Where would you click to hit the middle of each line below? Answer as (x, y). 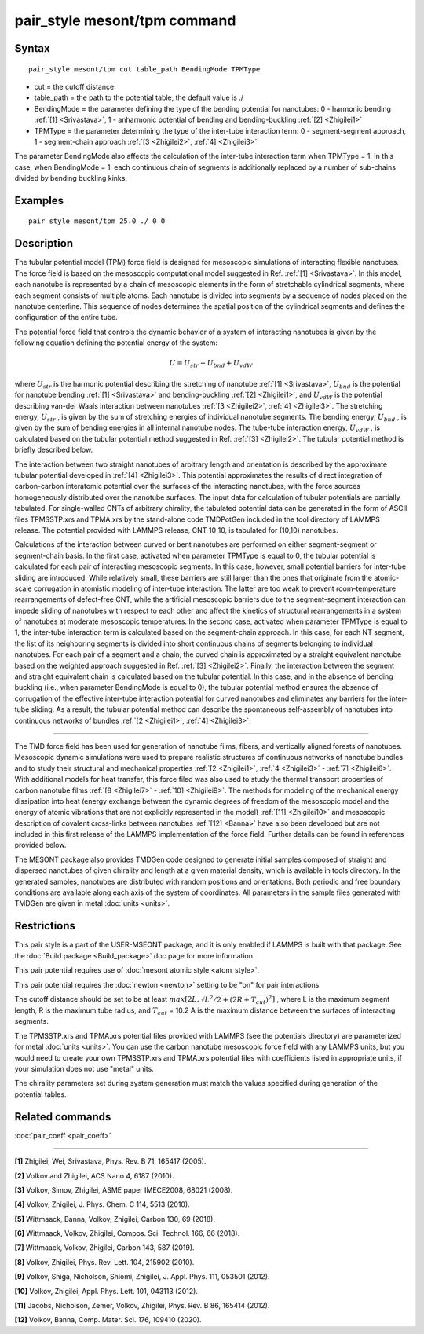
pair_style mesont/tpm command (125, 20)
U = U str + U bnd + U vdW (211, 364)
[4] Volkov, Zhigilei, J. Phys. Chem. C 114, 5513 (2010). (102, 1204)
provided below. (40, 845)
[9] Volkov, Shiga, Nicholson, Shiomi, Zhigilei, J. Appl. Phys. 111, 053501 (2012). (142, 1277)
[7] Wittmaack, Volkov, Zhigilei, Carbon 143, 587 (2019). (105, 1248)
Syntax (32, 48)
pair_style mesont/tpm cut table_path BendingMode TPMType (144, 69)
